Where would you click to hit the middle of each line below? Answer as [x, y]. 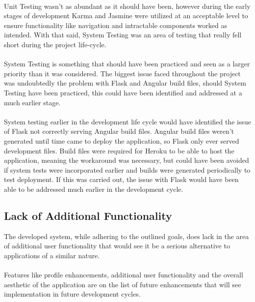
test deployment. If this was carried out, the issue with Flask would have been [121, 179]
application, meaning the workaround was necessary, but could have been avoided [127, 160]
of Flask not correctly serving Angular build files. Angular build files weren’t [119, 131]
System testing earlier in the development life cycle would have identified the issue [127, 121]
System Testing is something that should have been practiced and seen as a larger [127, 64]
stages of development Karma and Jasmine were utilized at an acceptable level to [126, 15]
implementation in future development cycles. [72, 294]
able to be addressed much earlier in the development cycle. [94, 189]
